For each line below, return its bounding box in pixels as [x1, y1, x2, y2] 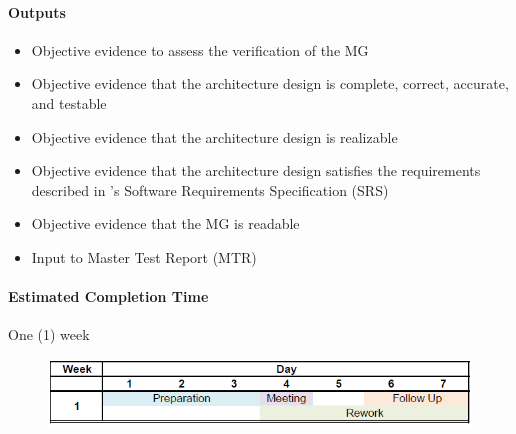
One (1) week [8, 324, 90, 345]
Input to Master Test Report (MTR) [31, 246, 257, 267]
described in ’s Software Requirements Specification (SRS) [31, 179, 389, 200]
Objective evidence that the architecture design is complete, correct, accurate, [31, 73, 509, 94]
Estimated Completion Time [8, 286, 209, 307]
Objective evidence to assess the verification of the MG [31, 39, 369, 60]
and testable [31, 92, 107, 113]
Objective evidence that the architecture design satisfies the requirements [31, 160, 481, 181]
